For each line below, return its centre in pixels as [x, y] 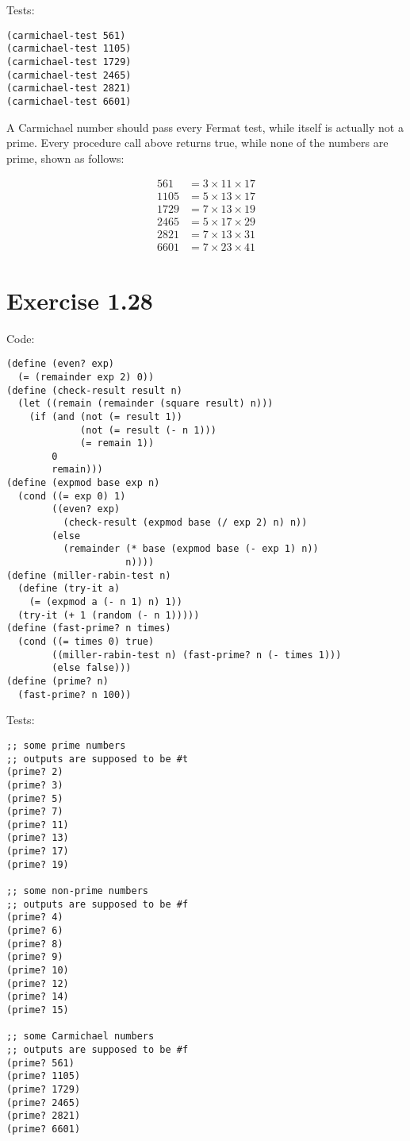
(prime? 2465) [44, 1102]
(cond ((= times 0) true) [86, 642]
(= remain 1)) [117, 443]
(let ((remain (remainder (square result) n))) [146, 404]
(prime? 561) [40, 1063]
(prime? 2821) [44, 1116]
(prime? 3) [35, 785]
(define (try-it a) [69, 589]
